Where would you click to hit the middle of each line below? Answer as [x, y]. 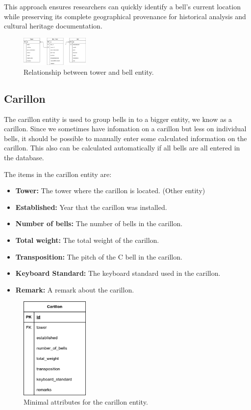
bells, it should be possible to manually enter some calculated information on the [125, 138]
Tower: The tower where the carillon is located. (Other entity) [110, 190]
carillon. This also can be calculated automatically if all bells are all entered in [122, 148]
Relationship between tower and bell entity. [89, 72]
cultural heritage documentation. [53, 26]
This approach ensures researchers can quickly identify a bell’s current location [122, 6]
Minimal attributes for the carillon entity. [86, 402]
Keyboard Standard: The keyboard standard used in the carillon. [118, 273]
